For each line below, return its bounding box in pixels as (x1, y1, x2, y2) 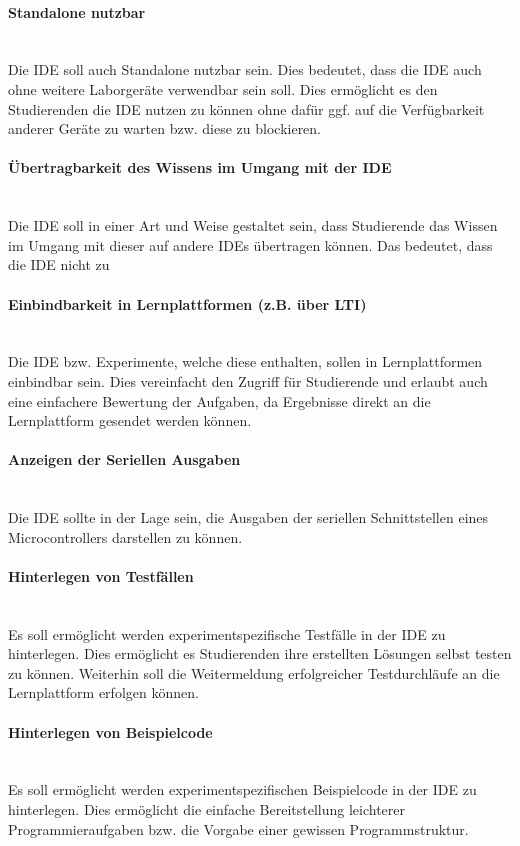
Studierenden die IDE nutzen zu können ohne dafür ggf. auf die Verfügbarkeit (8, 98, 485, 119)
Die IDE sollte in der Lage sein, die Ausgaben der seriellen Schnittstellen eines (8, 507, 489, 528)
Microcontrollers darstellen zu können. (8, 526, 243, 547)
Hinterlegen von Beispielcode (8, 721, 213, 742)
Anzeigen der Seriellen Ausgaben (8, 449, 241, 470)
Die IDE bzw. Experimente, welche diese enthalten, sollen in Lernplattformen (8, 351, 483, 372)
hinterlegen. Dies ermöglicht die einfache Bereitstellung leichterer (8, 799, 405, 820)
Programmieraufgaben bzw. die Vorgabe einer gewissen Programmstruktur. (8, 818, 469, 839)
